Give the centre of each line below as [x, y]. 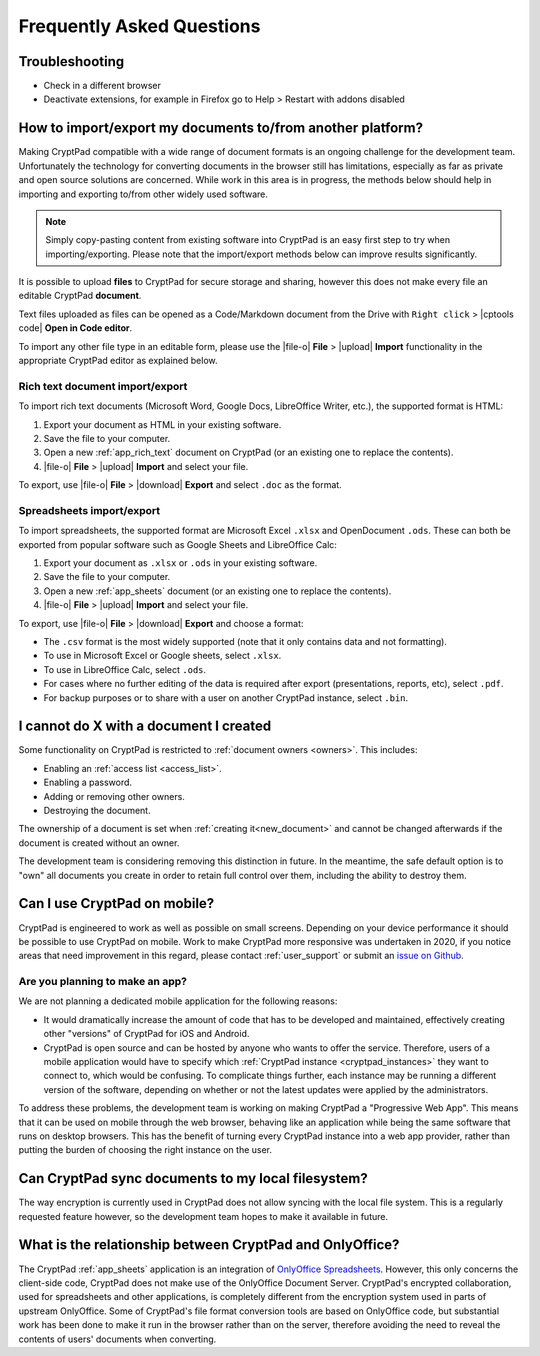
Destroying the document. [97, 811]
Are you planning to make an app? [102, 982]
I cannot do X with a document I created [145, 726]
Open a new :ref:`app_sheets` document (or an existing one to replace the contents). [217, 591]
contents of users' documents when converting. [117, 1339]
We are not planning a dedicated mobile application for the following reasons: [178, 1001]
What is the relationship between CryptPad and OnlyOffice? [209, 1245]
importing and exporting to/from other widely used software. [143, 194]
